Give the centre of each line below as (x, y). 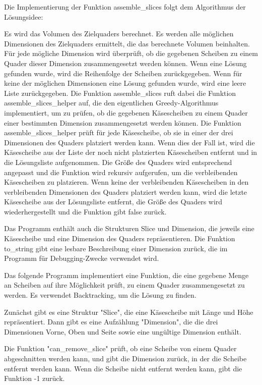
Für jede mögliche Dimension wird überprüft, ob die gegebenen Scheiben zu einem (131, 53)
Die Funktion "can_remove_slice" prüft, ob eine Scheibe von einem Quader (120, 348)
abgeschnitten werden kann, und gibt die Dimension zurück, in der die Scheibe (125, 358)
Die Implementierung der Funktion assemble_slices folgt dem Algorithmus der (125, 7)
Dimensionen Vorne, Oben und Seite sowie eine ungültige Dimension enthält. (123, 331)
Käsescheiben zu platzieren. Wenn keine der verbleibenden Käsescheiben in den (126, 182)
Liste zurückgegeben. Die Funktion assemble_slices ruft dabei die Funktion (120, 93)
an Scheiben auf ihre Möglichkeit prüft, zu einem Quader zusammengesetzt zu (124, 285)
